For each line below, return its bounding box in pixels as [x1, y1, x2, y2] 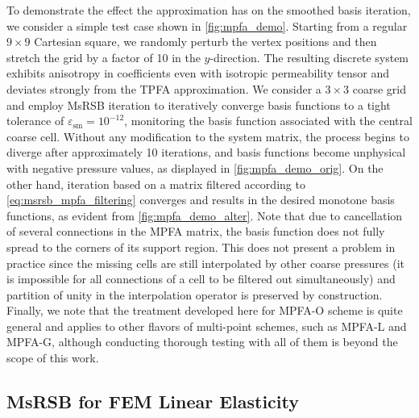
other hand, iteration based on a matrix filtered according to [6, 175, 305, 192]
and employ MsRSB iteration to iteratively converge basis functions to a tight [6, 96, 391, 113]
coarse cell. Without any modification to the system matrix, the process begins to [6, 127, 409, 144]
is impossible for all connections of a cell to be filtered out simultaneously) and [6, 270, 396, 287]
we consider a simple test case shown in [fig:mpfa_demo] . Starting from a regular [6, 17, 408, 34]
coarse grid [352, 80, 407, 97]
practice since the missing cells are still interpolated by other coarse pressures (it [6, 254, 405, 271]
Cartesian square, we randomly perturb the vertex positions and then [34, 33, 377, 50]
